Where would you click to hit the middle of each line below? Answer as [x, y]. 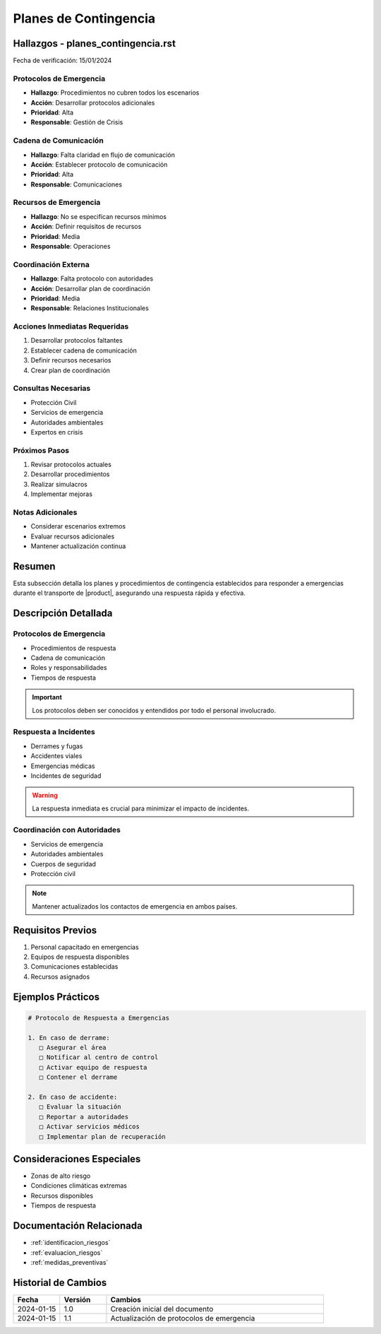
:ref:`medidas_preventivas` [69, 1262]
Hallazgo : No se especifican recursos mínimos [99, 216]
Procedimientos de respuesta [73, 648]
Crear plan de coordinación [71, 370]
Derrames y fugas [57, 746]
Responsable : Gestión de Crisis [77, 122]
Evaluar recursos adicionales [73, 536]
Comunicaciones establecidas [74, 967]
